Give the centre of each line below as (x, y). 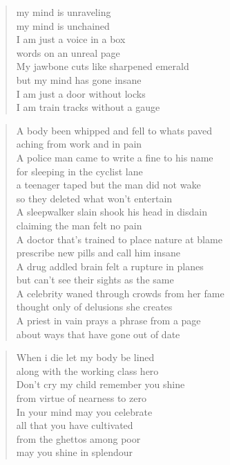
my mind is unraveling (64, 12)
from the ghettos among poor (78, 438)
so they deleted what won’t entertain (94, 198)
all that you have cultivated (75, 425)
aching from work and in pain (79, 144)
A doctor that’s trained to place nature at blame (119, 239)
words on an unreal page (68, 52)
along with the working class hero (87, 370)
